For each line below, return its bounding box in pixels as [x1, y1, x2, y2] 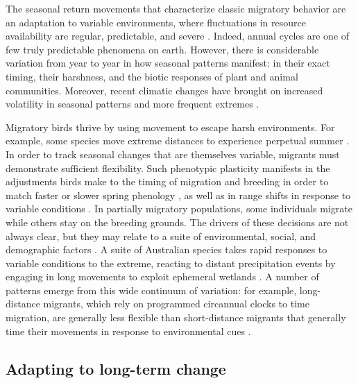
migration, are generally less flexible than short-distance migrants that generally [6, 310, 346, 325]
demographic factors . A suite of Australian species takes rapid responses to [6, 242, 327, 257]
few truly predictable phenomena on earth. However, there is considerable [6, 42, 319, 56]
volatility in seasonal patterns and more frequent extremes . [6, 96, 259, 111]
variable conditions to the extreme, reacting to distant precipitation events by [6, 255, 336, 270]
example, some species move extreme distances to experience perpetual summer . [6, 133, 350, 148]
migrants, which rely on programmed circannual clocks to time [43, 296, 309, 311]
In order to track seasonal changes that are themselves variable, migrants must [6, 146, 340, 161]
